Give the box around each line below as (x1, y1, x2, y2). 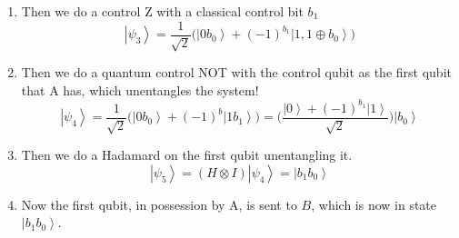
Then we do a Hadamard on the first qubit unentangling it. (21, 145, 353, 164)
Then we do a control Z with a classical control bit (21, 2, 304, 20)
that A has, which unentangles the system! (21, 80, 259, 99)
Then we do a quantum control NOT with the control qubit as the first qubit (21, 63, 452, 82)
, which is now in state (311, 194, 437, 213)
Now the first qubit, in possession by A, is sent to (21, 194, 297, 213)
